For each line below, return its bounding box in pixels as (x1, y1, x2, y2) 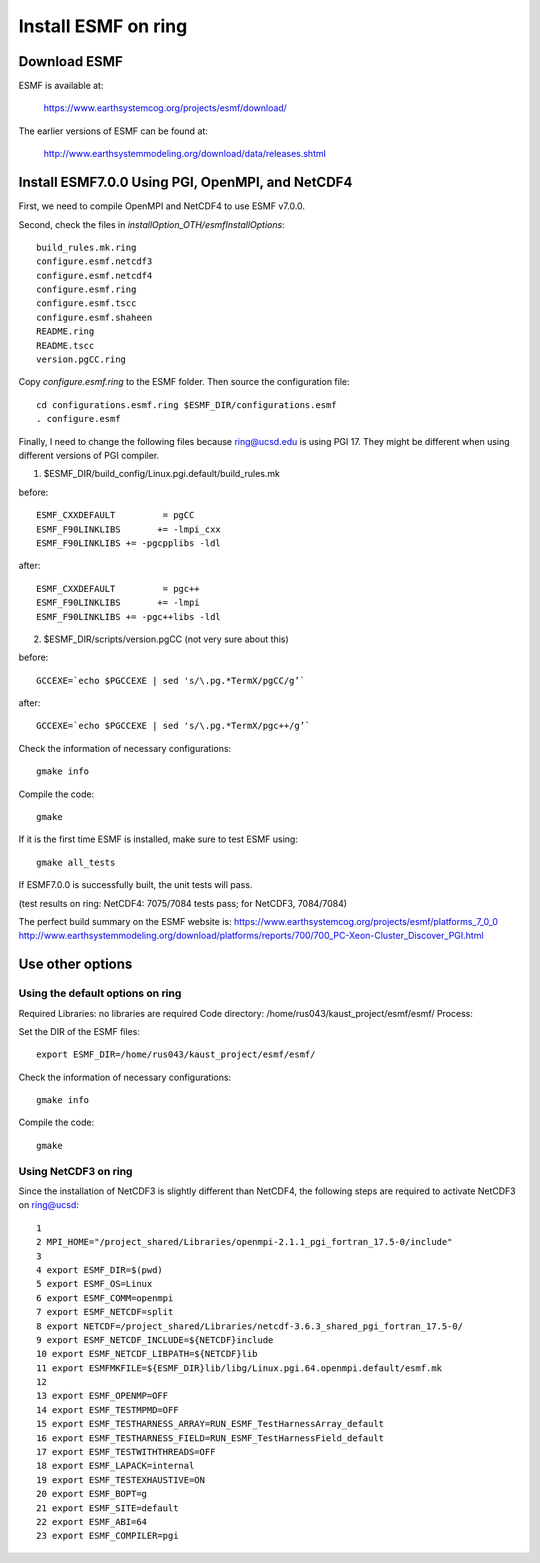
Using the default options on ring (18, 986, 182, 1000)
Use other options (18, 956, 133, 973)
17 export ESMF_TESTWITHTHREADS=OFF (36, 1446, 216, 1458)
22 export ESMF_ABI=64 (36, 1516, 148, 1527)
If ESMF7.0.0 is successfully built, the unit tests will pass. (18, 879, 253, 891)
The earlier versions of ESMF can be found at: (18, 125, 209, 137)
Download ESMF (18, 53, 124, 70)
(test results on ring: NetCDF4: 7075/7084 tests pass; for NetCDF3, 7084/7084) (18, 897, 348, 909)
